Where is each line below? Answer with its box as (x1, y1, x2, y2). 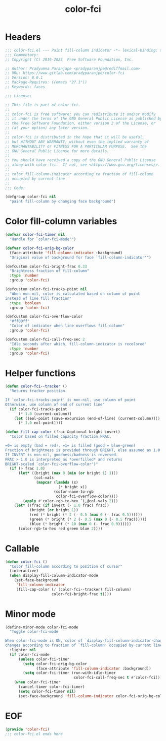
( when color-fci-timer (14, 680, 61, 685)
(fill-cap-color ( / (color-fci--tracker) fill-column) (16, 587, 132, 592)
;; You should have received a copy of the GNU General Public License (5, 158, 156, 163)
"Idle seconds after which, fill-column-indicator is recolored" (9, 341, 147, 346)
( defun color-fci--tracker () (5, 384, 68, 389)
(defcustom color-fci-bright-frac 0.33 (5, 264, 87, 269)
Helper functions (5, 367, 76, 379)
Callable (5, 542, 40, 554)
